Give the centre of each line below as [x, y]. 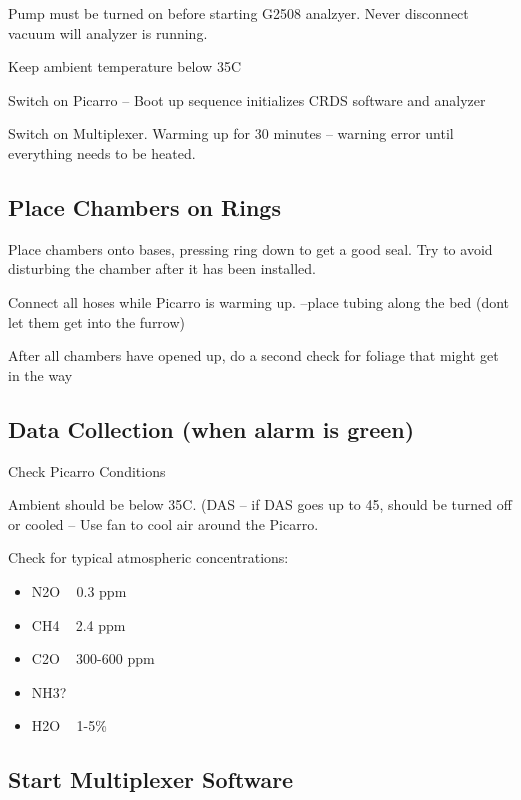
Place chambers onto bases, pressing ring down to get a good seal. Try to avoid [250, 248]
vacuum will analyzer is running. [108, 32]
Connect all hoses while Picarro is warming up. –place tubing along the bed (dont [259, 301]
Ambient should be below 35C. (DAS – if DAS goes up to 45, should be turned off [260, 504]
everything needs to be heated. [102, 152]
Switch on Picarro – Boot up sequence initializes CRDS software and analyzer [247, 99]
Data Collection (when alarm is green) [211, 428]
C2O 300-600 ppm [93, 658]
